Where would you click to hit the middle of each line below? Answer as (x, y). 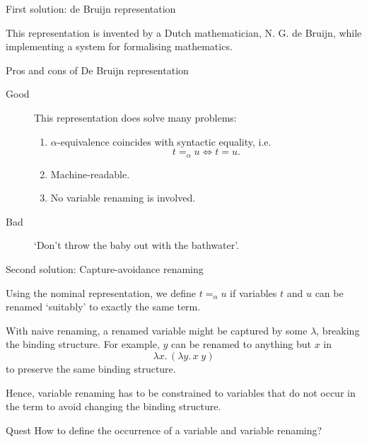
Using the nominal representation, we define (101, 292)
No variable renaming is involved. (123, 198)
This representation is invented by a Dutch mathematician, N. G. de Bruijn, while (184, 32)
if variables (254, 292)
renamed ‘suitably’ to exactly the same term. (103, 307)
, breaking (338, 330)
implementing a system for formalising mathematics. (119, 46)
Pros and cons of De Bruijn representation (97, 70)
